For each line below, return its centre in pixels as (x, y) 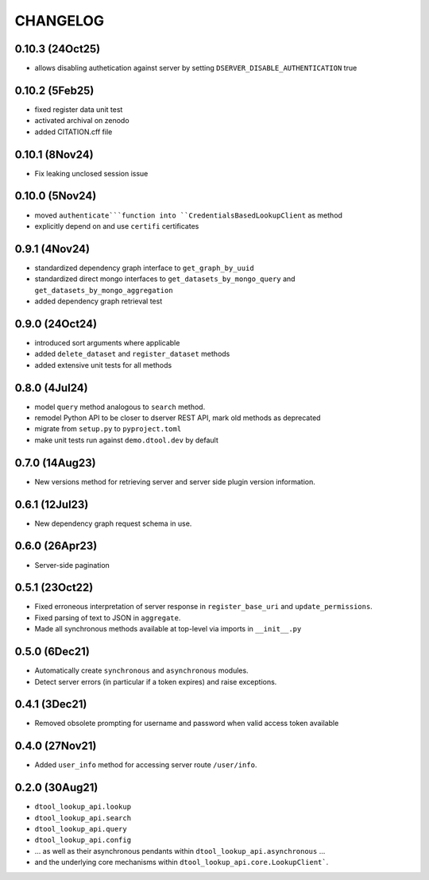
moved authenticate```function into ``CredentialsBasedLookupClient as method (189, 215)
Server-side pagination (72, 565)
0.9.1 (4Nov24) (52, 249)
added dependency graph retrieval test (99, 301)
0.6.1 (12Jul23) (52, 504)
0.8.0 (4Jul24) (51, 388)
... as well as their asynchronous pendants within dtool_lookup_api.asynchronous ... (180, 851)
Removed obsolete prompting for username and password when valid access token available (187, 724)
